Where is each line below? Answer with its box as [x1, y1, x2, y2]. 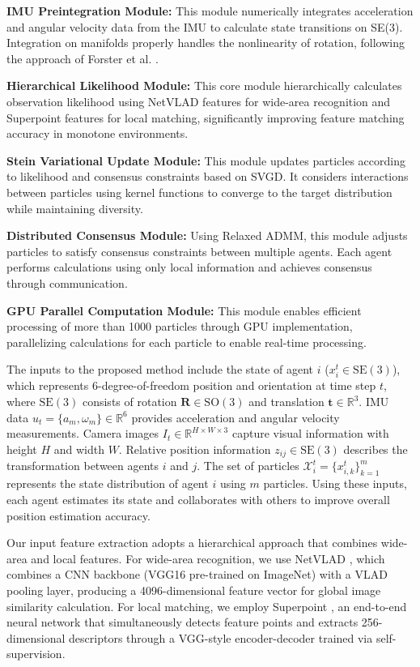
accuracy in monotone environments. [6, 125, 189, 142]
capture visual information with [231, 425, 389, 442]
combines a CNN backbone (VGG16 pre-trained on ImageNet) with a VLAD [6, 566, 388, 583]
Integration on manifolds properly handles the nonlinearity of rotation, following [6, 34, 405, 51]
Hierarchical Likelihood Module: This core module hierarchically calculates [6, 77, 402, 94]
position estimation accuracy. [6, 507, 151, 524]
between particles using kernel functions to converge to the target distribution [6, 183, 392, 200]
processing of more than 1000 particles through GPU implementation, [6, 318, 353, 335]
